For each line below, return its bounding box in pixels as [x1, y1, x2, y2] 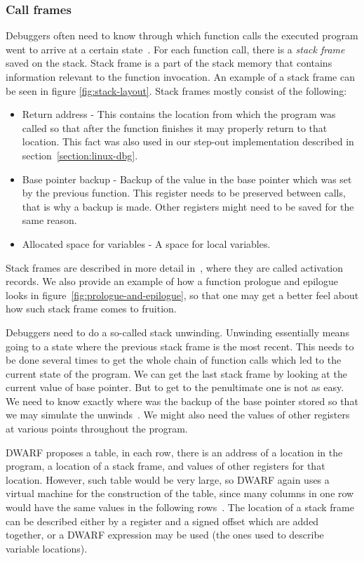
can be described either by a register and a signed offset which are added [6, 513, 319, 528]
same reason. [22, 213, 77, 227]
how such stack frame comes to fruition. [6, 301, 177, 316]
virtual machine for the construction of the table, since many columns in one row [6, 486, 354, 501]
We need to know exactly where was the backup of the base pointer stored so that [6, 393, 358, 408]
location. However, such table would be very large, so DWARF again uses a [6, 472, 330, 487]
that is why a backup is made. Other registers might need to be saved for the [22, 199, 354, 213]
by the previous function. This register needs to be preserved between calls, [22, 185, 346, 200]
